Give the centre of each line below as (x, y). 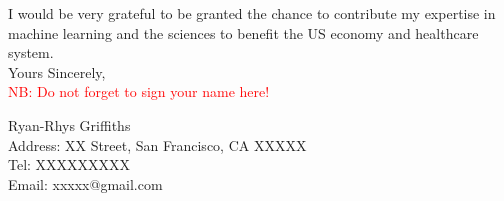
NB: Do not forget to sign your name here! (139, 91)
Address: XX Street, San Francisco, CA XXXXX (157, 144)
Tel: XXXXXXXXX (69, 164)
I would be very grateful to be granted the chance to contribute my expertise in (252, 13)
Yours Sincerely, (57, 71)
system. (31, 52)
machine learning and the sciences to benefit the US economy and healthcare (243, 32)
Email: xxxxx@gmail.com (85, 183)
